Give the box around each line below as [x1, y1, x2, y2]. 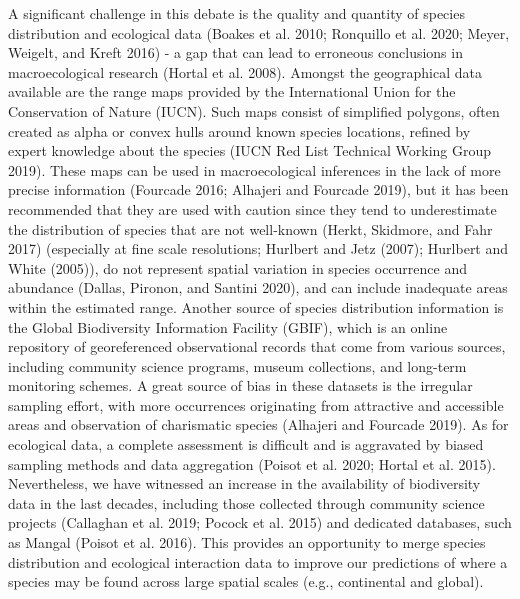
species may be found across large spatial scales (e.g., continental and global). [8, 571, 484, 592]
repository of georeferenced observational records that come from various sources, [8, 336, 506, 357]
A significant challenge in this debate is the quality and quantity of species [8, 3, 465, 23]
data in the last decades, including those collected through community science [8, 492, 485, 513]
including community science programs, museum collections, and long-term [8, 355, 467, 376]
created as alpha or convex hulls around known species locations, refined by [8, 120, 471, 141]
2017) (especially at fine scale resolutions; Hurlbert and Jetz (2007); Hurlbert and [8, 238, 509, 259]
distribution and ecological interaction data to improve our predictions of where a [8, 551, 508, 572]
